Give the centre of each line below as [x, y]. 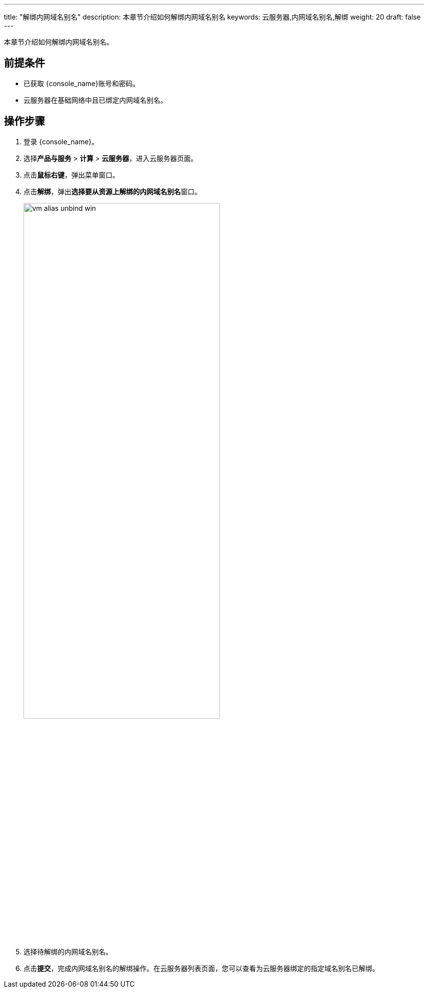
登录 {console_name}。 [61, 141]
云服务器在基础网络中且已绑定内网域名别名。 [95, 100]
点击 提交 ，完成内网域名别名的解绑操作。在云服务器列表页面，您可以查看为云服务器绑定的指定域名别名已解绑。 [201, 969]
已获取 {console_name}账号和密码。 [82, 83]
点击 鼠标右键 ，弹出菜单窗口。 [71, 175]
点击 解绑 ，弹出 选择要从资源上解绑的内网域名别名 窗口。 [112, 191]
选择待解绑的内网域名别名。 [68, 952]
